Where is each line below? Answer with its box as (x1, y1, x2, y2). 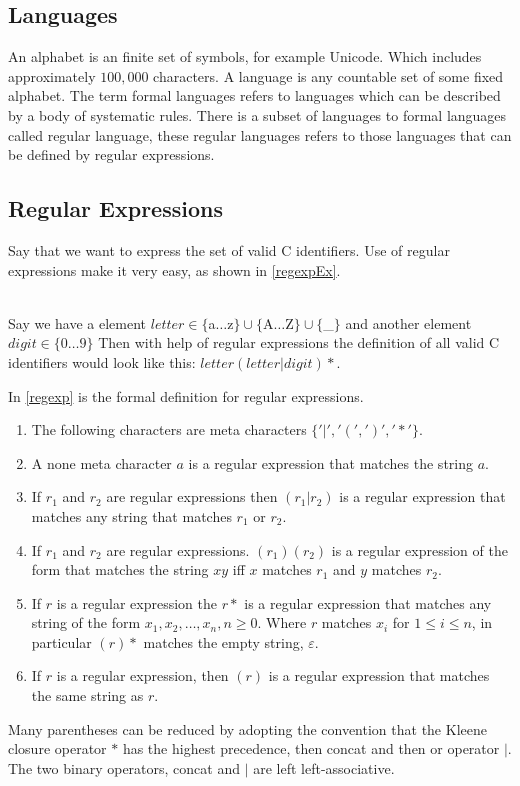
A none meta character (31, 452, 172, 473)
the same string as (31, 685, 144, 706)
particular (31, 631, 92, 652)
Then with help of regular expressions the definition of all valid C (98, 332, 500, 353)
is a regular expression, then (56, 665, 229, 686)
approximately (8, 65, 96, 86)
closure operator (8, 738, 107, 759)
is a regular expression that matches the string (188, 452, 473, 473)
